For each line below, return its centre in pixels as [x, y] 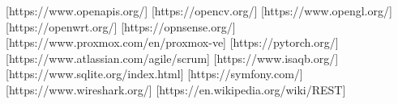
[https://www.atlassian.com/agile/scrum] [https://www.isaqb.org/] [172, 58]
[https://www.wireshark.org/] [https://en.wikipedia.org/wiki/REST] [176, 89]
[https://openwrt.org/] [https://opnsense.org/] [121, 26]
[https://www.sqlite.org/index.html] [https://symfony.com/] [154, 74]
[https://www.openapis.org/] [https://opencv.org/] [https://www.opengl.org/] [199, 10]
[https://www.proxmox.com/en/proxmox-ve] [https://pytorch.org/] [172, 42]
